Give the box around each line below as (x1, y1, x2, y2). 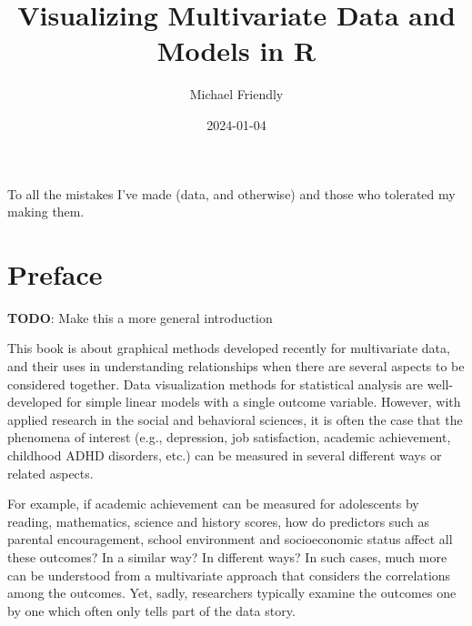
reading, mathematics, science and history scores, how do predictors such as (7, 511, 429, 530)
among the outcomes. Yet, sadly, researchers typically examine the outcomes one (7, 583, 457, 602)
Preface (7, 255, 103, 292)
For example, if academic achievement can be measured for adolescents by (7, 494, 419, 513)
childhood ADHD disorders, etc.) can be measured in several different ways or (7, 445, 442, 464)
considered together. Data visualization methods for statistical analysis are (7, 374, 424, 393)
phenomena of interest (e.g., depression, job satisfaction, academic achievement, (7, 428, 451, 447)
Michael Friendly (189, 85, 284, 104)
